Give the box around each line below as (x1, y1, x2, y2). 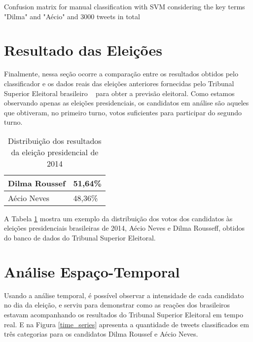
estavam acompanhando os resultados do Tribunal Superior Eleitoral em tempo (4, 309, 243, 319)
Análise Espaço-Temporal (4, 261, 180, 281)
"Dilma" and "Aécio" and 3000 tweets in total (4, 11, 140, 21)
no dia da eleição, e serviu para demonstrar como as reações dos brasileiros (4, 300, 230, 310)
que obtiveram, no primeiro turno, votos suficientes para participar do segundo (4, 107, 242, 117)
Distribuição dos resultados (8, 135, 102, 146)
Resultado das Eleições (4, 40, 162, 60)
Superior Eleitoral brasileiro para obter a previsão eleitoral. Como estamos (4, 88, 235, 98)
